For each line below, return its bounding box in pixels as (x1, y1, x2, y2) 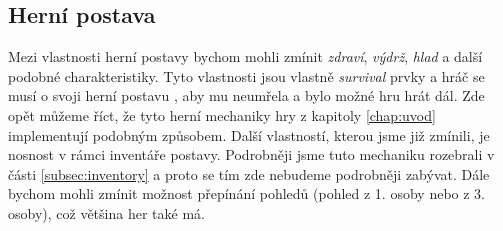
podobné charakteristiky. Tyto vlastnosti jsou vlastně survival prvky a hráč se (8, 65, 485, 86)
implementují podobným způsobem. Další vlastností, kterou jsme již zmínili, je (8, 124, 490, 145)
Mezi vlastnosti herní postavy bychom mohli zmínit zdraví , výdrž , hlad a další (8, 46, 483, 67)
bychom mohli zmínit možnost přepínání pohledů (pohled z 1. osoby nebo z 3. (8, 183, 485, 204)
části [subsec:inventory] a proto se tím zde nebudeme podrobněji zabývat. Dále (8, 163, 490, 184)
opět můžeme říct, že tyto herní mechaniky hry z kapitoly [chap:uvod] (8, 104, 436, 125)
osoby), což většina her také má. (8, 202, 205, 223)
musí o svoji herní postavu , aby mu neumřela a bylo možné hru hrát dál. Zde (8, 85, 485, 106)
